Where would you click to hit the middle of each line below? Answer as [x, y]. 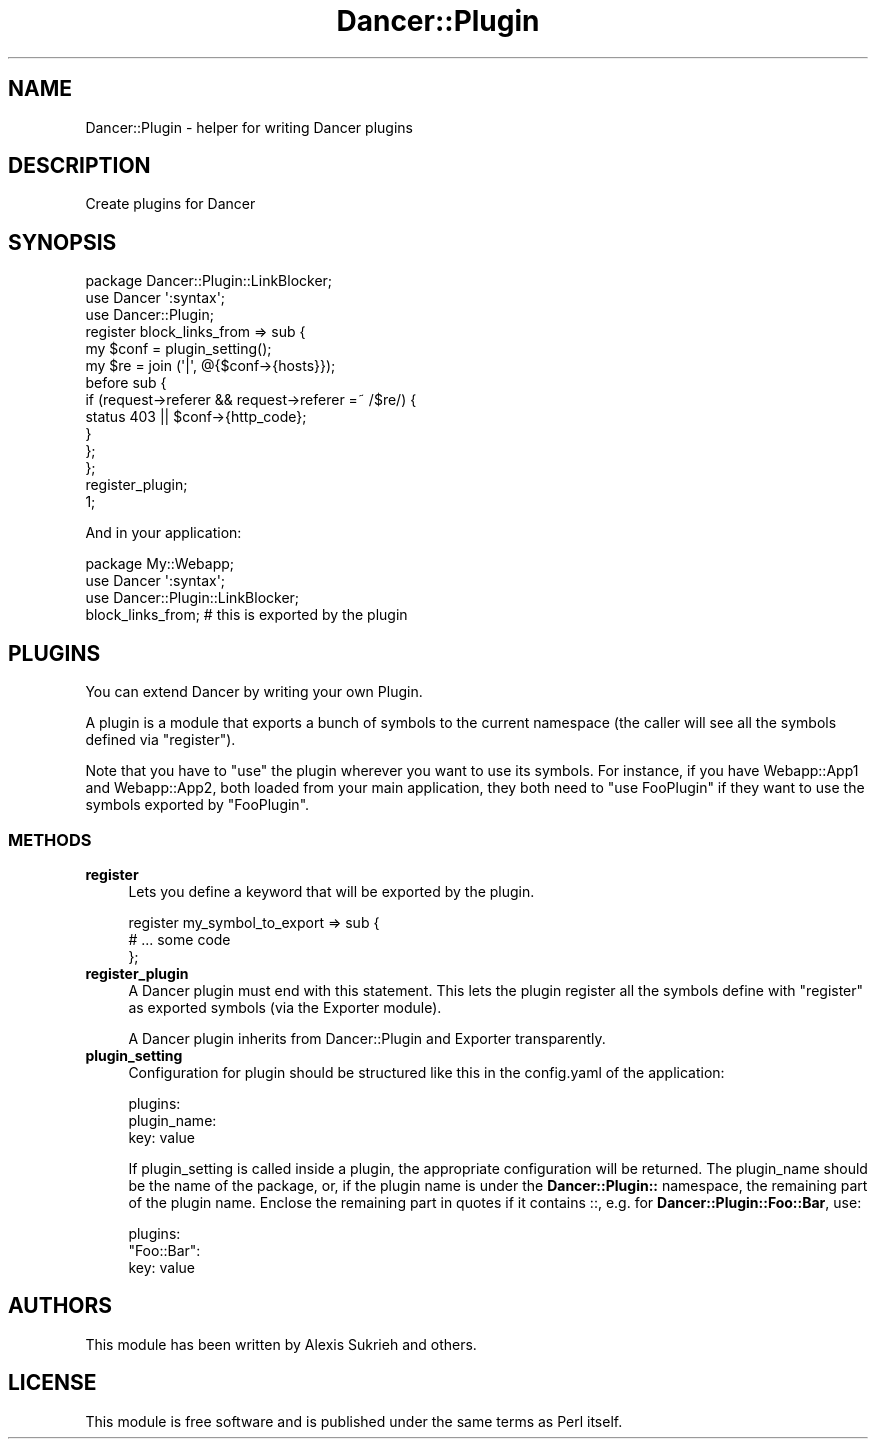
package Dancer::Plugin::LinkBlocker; [209, 281]
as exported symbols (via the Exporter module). [285, 1007]
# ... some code [179, 939]
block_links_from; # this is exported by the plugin [246, 615]
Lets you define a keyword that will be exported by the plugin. [331, 891]
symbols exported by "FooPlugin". [197, 805]
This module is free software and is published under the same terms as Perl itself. [354, 1421]
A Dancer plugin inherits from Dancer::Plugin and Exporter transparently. [367, 1038]
